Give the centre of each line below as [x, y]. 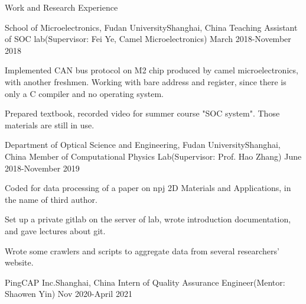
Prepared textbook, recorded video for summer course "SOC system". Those [142, 113]
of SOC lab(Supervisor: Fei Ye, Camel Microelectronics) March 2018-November [148, 39]
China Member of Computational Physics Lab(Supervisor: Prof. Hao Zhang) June [153, 156]
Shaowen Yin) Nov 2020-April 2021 [69, 294]
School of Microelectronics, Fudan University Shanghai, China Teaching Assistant [151, 27]
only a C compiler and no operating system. [84, 93]
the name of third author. [51, 199]
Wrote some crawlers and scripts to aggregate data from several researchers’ [142, 250]
